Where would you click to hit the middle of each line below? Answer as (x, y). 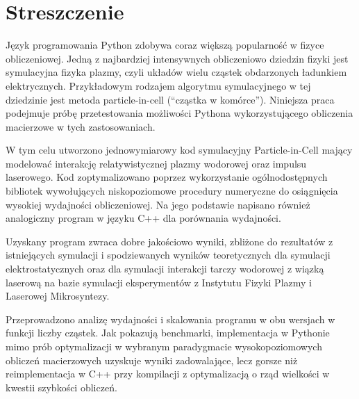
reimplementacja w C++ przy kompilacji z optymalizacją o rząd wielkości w (168, 374)
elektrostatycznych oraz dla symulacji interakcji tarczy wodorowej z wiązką (165, 269)
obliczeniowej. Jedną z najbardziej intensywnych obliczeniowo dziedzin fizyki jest (177, 58)
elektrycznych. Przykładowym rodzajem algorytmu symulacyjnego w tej (158, 85)
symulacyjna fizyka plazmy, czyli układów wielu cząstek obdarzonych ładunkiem (176, 72)
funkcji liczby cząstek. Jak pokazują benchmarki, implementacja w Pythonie (168, 333)
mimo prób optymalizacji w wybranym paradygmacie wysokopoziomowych (164, 346)
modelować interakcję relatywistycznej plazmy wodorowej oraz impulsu (156, 163)
